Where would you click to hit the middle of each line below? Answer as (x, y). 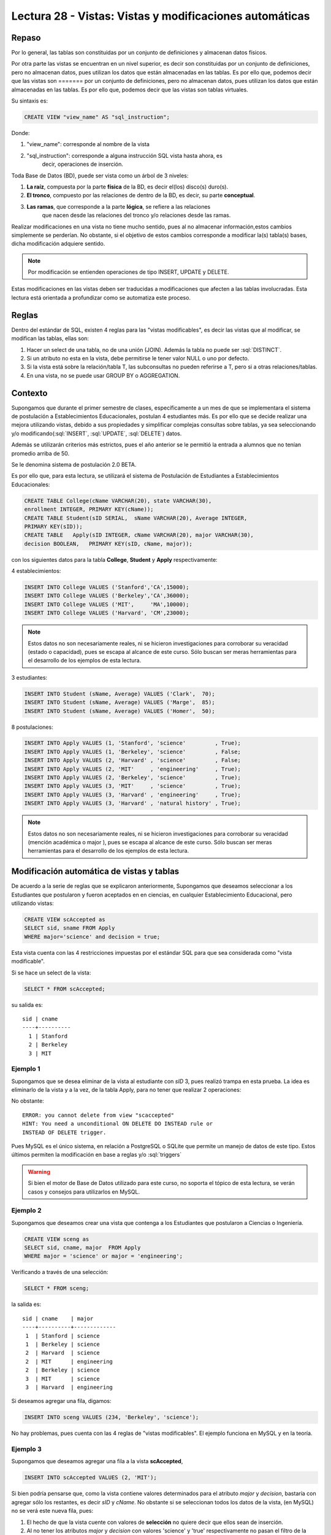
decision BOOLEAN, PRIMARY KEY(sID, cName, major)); (108, 544)
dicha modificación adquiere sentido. (58, 244)
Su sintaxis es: (30, 101)
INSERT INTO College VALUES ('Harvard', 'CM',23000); (107, 613)
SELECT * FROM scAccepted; (65, 989)
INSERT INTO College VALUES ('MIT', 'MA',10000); (107, 604)
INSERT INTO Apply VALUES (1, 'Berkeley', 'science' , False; (133, 752)
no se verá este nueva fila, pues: (52, 1511)
